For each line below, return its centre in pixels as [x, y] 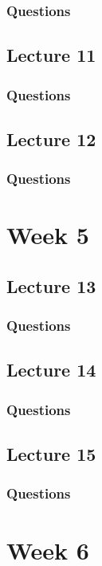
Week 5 [48, 235]
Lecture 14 [51, 370]
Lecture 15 [51, 454]
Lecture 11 [51, 55]
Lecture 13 [51, 285]
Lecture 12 [51, 138]
